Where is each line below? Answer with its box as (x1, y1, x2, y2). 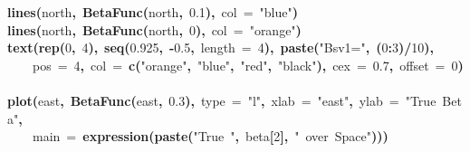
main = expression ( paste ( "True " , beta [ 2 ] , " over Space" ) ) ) (33, 127, 388, 146)
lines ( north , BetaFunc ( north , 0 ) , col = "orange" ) (7, 20, 302, 39)
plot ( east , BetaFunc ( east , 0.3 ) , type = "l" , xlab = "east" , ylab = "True (7, 90, 436, 109)
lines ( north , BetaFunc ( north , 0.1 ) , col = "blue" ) (7, 3, 298, 21)
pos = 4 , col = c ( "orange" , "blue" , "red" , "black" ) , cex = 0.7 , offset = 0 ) (33, 55, 464, 74)
